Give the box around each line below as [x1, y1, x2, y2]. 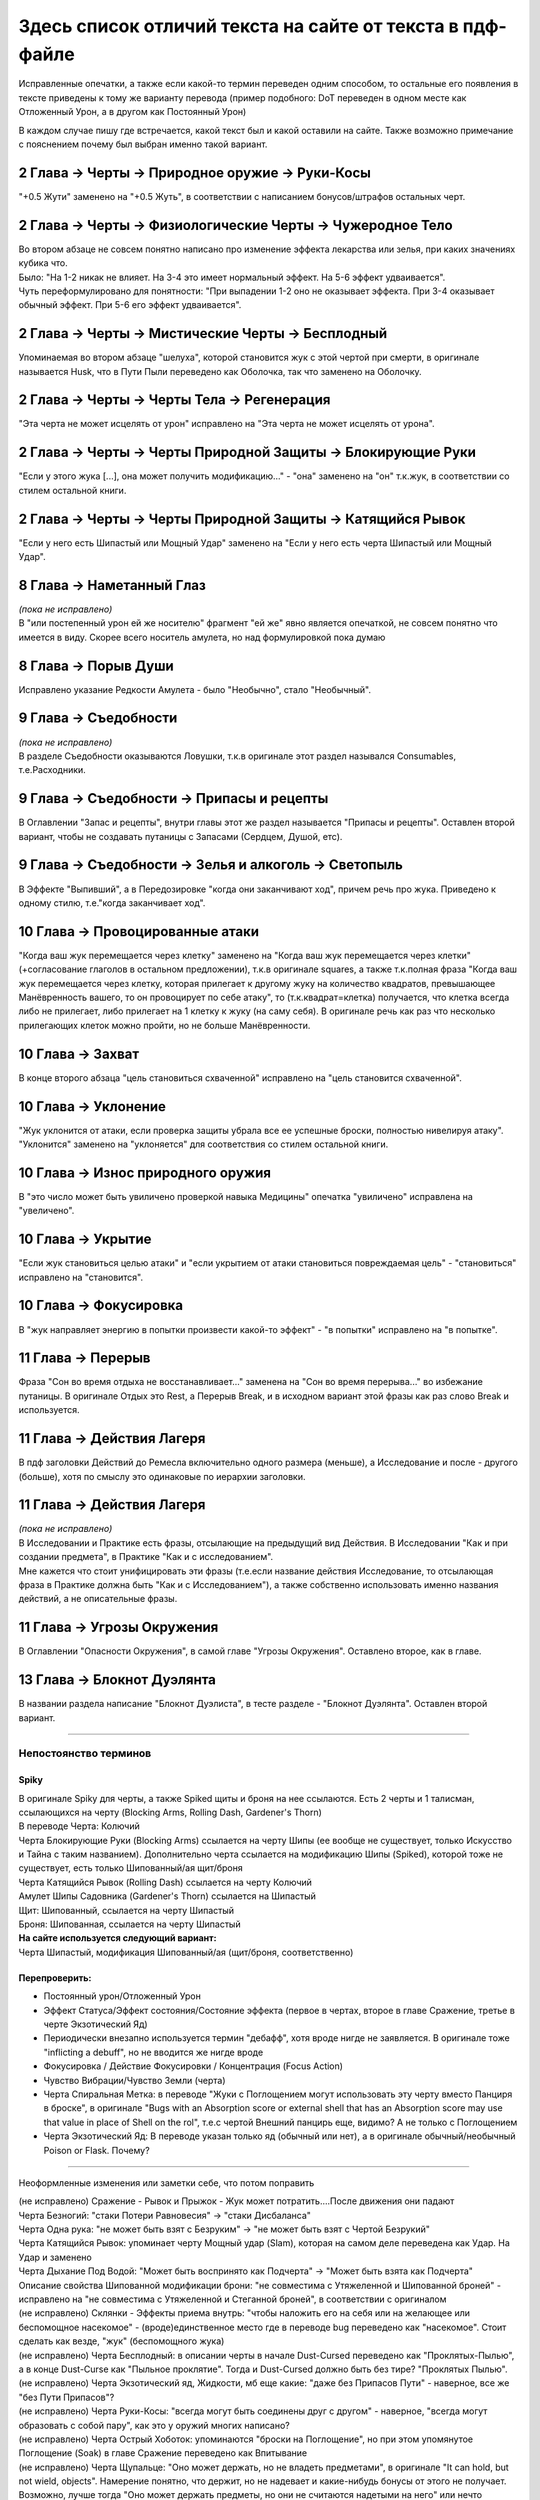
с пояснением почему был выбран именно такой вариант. [18, 138, 268, 150]
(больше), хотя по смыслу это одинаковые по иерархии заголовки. [18, 1470, 306, 1482]
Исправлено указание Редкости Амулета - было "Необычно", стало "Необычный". [18, 683, 372, 695]
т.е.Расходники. [18, 764, 87, 776]
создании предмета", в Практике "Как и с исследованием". [18, 1551, 274, 1563]
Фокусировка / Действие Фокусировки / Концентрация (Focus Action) [43, 2060, 344, 2072]
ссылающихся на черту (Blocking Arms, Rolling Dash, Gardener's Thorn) [18, 1806, 322, 1818]
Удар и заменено [18, 2251, 92, 2263]
